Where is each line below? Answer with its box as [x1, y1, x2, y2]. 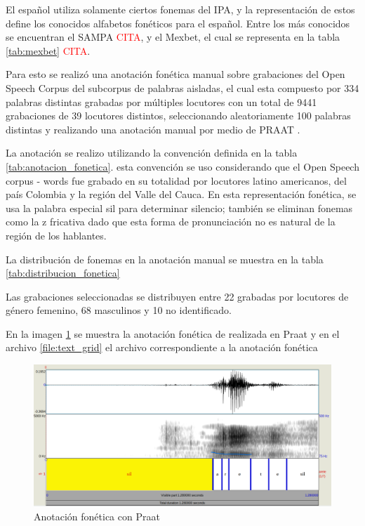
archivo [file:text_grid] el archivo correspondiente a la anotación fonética [6, 340, 318, 355]
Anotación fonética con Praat [34, 508, 160, 523]
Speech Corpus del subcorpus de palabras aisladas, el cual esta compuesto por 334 [6, 80, 359, 95]
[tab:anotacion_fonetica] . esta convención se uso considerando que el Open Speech [6, 159, 359, 173]
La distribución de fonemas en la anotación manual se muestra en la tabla [6, 251, 324, 266]
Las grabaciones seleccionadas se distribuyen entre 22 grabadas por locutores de [6, 289, 349, 303]
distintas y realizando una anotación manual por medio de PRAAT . [6, 121, 300, 136]
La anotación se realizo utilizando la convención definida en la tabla [6, 145, 298, 160]
